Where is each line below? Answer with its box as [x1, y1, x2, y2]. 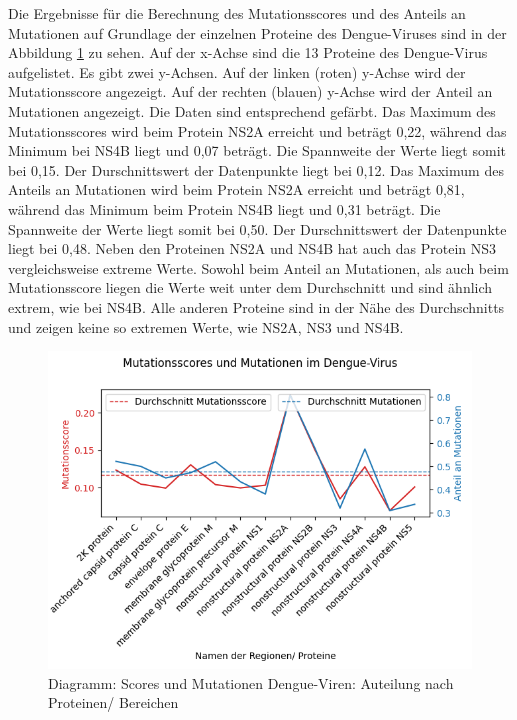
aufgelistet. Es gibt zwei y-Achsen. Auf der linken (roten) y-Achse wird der [8, 61, 466, 82]
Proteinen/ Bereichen [48, 692, 179, 713]
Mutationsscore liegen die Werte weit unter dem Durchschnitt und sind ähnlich [8, 277, 493, 298]
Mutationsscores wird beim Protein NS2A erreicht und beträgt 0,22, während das [8, 120, 507, 141]
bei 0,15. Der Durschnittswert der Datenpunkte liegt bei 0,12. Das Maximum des [8, 159, 504, 180]
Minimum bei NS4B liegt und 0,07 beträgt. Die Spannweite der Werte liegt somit [8, 140, 506, 161]
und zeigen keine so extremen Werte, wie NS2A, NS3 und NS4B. [8, 316, 404, 337]
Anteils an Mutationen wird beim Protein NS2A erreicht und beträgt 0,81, [8, 179, 465, 200]
